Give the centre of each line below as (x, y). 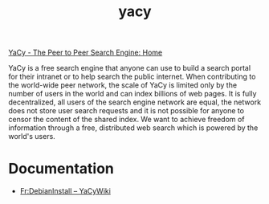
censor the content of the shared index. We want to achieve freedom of (126, 120)
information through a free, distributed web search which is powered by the (133, 128)
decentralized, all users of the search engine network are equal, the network (135, 102)
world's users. (32, 137)
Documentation (61, 169)
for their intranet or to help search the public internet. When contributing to (132, 77)
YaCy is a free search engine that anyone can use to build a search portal (130, 68)
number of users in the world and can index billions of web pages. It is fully (132, 94)
